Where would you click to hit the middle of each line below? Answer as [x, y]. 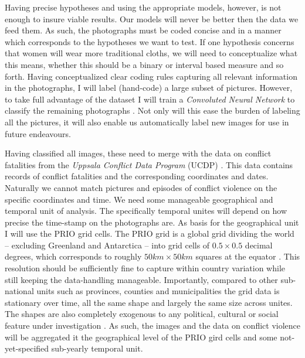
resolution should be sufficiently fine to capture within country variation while [145, 268]
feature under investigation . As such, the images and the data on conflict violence [152, 325]
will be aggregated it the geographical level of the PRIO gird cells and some [141, 337]
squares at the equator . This [248, 256]
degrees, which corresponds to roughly [73, 256]
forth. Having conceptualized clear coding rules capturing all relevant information [151, 76]
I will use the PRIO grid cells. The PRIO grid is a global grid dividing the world [150, 233]
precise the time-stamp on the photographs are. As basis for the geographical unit [152, 222]
